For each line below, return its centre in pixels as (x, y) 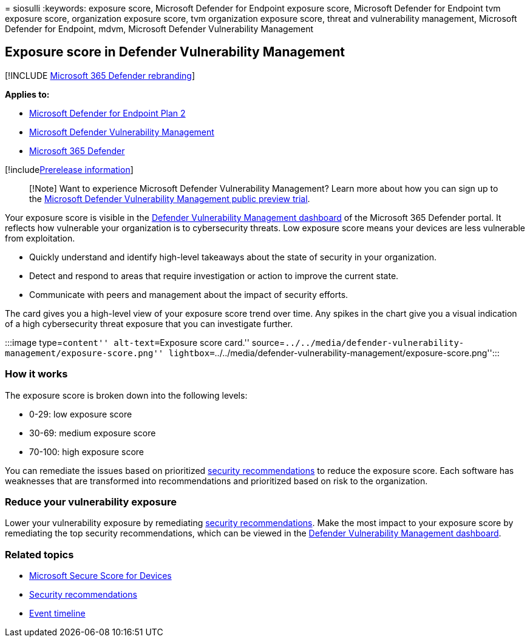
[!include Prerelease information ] (69, 169)
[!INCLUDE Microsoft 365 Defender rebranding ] (100, 75)
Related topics (39, 554)
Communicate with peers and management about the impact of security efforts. (189, 294)
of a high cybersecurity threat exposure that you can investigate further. (149, 323)
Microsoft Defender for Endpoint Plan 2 (107, 113)
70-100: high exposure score (87, 451)
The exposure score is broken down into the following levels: (126, 395)
